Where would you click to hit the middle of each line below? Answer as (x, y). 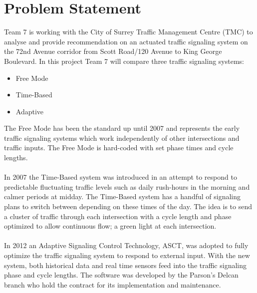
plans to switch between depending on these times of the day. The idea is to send (128, 206)
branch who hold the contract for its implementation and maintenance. (113, 284)
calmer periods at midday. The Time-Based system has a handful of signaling (122, 196)
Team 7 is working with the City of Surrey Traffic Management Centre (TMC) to (128, 32)
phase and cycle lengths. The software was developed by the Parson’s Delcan (121, 275)
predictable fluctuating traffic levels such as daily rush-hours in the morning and (127, 186)
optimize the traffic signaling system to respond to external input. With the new (127, 255)
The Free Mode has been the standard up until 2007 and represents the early (122, 128)
